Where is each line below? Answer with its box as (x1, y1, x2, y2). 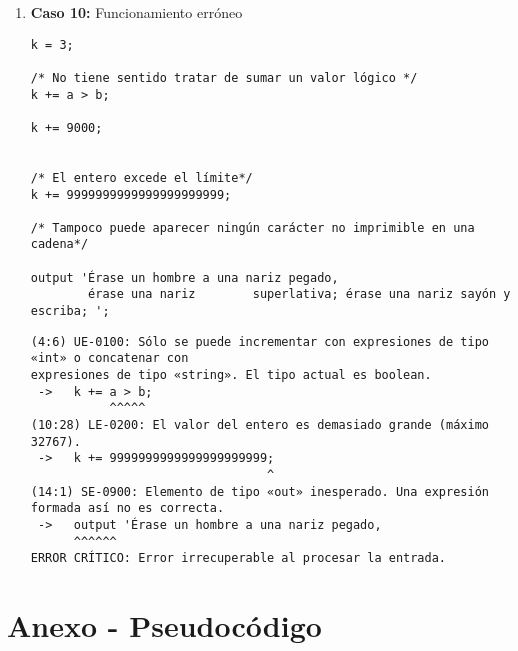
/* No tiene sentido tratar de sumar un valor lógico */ (30, 70, 418, 85)
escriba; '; (30, 304, 110, 319)
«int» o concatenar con (30, 351, 189, 366)
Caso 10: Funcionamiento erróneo (30, 2, 243, 22)
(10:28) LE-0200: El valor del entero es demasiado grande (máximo (30, 418, 489, 433)
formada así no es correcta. (30, 501, 225, 516)
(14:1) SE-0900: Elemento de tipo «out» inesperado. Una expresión (30, 484, 489, 499)
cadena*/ (30, 237, 89, 252)
